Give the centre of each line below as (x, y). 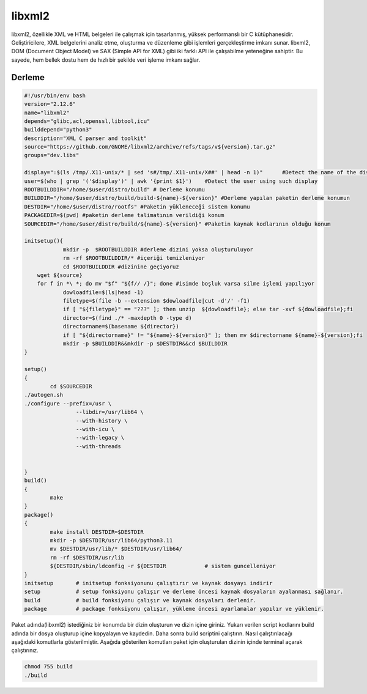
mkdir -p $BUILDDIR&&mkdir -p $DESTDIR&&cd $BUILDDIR (145, 344)
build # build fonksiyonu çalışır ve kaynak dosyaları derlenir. (140, 600)
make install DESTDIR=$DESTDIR (97, 532)
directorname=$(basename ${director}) (121, 327)
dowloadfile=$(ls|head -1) (103, 292)
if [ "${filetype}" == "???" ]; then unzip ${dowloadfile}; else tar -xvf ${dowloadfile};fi (208, 309)
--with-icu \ (95, 429)
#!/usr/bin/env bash (55, 95)
